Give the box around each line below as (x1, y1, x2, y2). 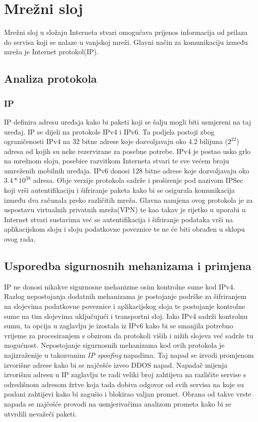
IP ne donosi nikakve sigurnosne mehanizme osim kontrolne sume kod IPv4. (4, 281, 235, 291)
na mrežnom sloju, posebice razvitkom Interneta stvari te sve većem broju (4, 155, 229, 166)
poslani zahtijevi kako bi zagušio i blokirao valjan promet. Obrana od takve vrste (4, 389, 252, 399)
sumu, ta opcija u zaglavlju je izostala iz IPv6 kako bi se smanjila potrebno (4, 320, 233, 331)
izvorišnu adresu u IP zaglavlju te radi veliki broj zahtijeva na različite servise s (4, 369, 246, 380)
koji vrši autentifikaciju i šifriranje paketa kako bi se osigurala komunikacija (4, 185, 235, 195)
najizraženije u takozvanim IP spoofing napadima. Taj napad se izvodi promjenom (4, 349, 254, 360)
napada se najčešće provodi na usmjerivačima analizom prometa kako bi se (4, 398, 232, 409)
